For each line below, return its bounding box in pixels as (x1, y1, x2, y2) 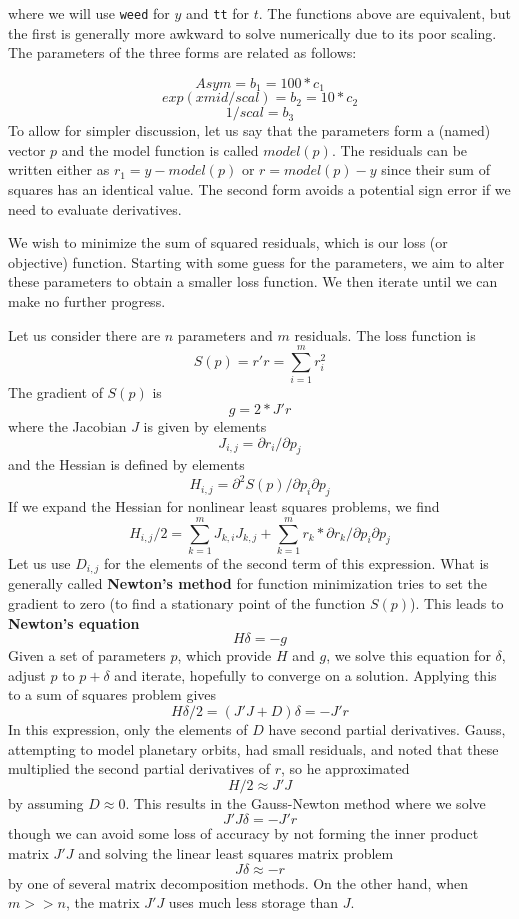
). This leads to (410, 593, 504, 613)
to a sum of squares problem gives (8, 684, 217, 705)
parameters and (177, 324, 273, 345)
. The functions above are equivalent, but (258, 3, 511, 23)
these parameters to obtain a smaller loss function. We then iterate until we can (8, 271, 498, 292)
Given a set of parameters (8, 645, 166, 666)
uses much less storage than (168, 892, 338, 913)
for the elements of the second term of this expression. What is (104, 552, 489, 573)
